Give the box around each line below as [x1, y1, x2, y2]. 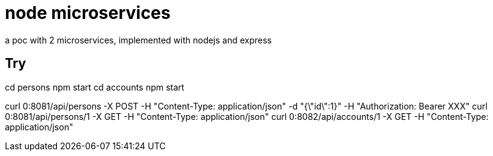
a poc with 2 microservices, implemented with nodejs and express [5, 34, 272, 45]
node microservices [5, 2, 171, 23]
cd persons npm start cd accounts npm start [5, 81, 184, 92]
